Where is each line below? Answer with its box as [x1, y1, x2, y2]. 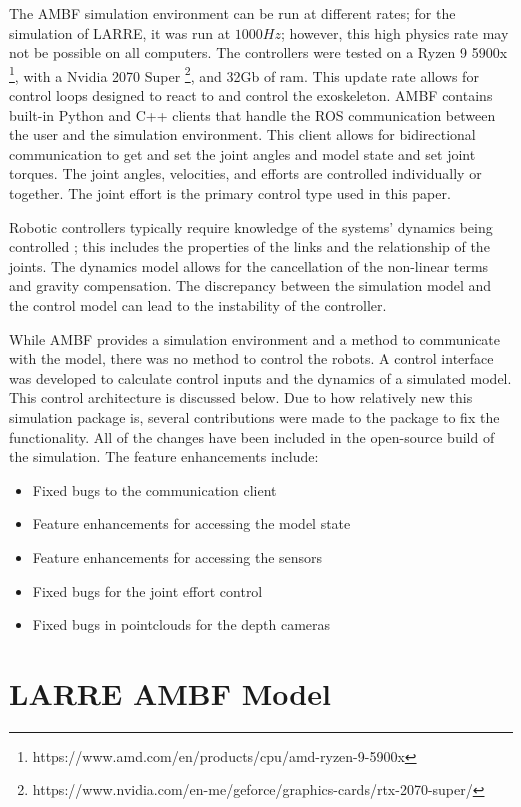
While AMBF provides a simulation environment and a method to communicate [9, 328, 501, 349]
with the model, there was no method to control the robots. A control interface [9, 348, 494, 369]
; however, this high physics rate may [280, 22, 509, 43]
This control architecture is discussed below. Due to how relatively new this [9, 387, 473, 408]
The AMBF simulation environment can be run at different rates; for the [9, 3, 456, 23]
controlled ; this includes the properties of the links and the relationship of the [9, 236, 490, 257]
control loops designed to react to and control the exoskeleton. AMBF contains [9, 85, 493, 106]
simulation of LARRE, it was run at [9, 22, 231, 43]
